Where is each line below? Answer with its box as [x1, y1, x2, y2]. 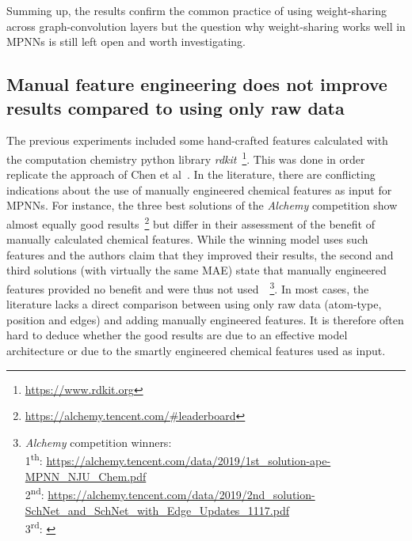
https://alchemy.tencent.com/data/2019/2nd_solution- [48, 486, 315, 502]
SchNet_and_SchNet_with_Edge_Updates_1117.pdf [25, 501, 290, 518]
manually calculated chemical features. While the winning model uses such [6, 231, 368, 248]
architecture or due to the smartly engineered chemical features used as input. [6, 342, 386, 359]
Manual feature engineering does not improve [6, 72, 387, 96]
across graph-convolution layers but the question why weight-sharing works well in [6, 17, 406, 34]
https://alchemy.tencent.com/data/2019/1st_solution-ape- [46, 452, 331, 469]
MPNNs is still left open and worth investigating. [6, 33, 246, 50]
